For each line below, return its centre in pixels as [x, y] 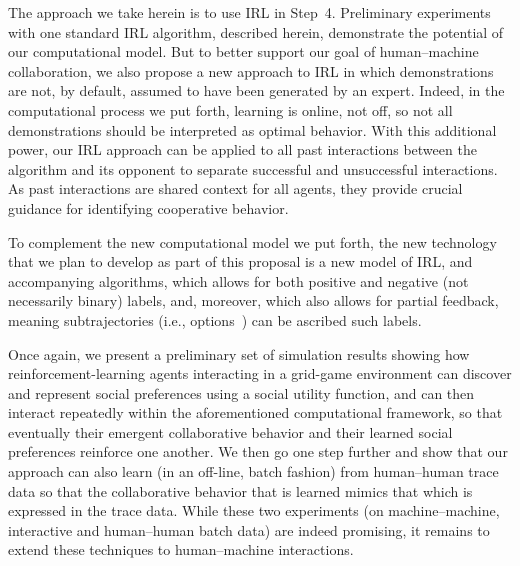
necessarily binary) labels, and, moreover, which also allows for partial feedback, [253, 300]
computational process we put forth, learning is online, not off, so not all [230, 109]
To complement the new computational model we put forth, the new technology [252, 241]
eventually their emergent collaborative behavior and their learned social [230, 431]
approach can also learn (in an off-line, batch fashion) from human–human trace [253, 471]
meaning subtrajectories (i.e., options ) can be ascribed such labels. [215, 319]
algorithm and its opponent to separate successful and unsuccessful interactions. [253, 168]
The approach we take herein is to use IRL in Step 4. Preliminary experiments [249, 12]
